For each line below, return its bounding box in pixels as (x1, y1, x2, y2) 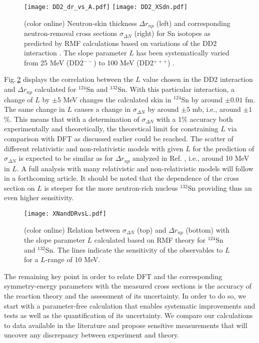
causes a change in (74, 104, 131, 114)
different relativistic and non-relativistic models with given (4, 143, 183, 153)
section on (4, 182, 35, 193)
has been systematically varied (136, 47, 229, 58)
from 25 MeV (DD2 (24, 57, 83, 67)
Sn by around (181, 94, 223, 104)
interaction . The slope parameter (24, 47, 127, 58)
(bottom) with (185, 224, 229, 235)
